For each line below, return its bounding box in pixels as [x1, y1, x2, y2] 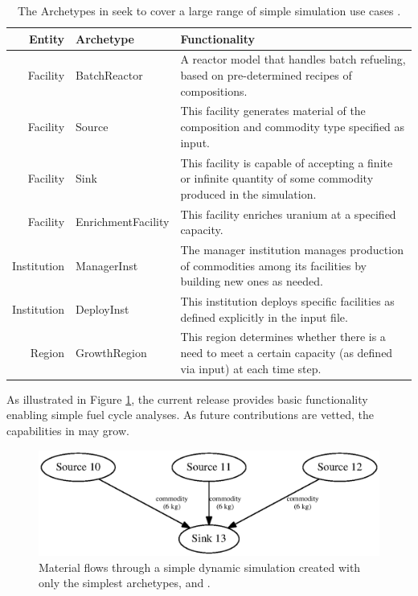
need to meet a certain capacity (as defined [180, 344, 393, 361]
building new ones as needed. [180, 273, 323, 290]
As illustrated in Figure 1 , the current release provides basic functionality [6, 390, 368, 407]
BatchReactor [76, 67, 143, 84]
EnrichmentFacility [76, 213, 170, 230]
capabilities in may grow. [6, 421, 129, 438]
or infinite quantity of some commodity [180, 170, 374, 187]
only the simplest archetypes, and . [39, 574, 211, 591]
